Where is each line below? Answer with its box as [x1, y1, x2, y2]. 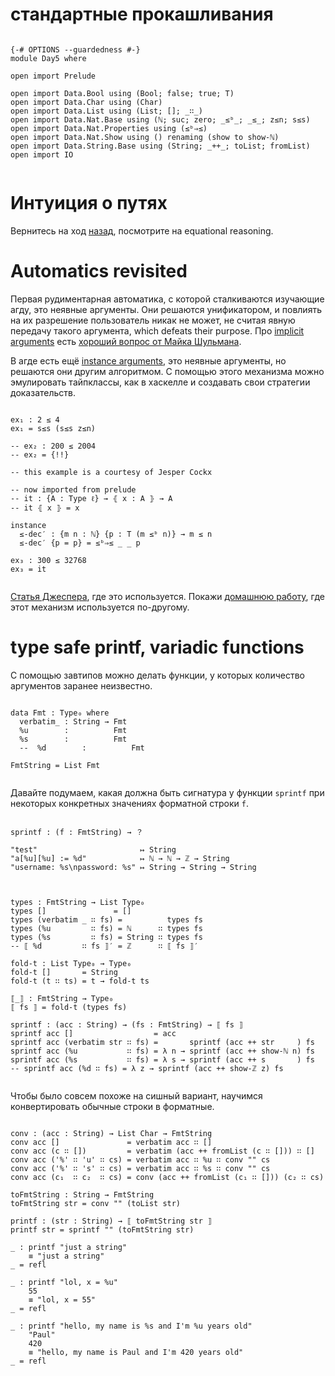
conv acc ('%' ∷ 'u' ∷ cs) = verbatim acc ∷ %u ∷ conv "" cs [10, 1154, 271, 1165]
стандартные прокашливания [10, 3, 274, 26]
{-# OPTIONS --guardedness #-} [10, 44, 141, 55]
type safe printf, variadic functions [10, 636, 305, 658]
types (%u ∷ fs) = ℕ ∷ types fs [10, 923, 203, 933]
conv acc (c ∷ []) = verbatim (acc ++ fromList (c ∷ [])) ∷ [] [10, 1146, 315, 1156]
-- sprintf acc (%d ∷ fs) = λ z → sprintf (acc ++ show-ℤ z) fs [10, 1063, 284, 1073]
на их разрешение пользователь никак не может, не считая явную [10, 314, 296, 326]
